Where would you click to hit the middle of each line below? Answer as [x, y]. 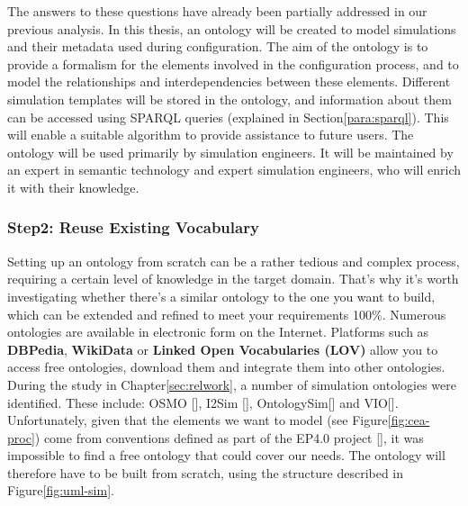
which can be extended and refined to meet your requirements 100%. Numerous [227, 314]
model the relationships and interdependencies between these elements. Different [229, 81]
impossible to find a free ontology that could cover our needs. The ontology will [226, 455]
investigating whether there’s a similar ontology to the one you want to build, [221, 296]
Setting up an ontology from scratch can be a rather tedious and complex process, [234, 261]
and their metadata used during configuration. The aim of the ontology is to [218, 46]
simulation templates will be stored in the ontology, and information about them [229, 99]
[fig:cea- [409, 420]
